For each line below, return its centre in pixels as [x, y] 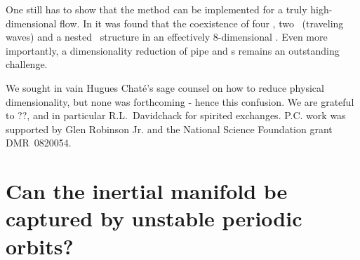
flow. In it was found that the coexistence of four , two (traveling [202, 23]
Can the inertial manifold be [147, 191]
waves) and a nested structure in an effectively [108, 37]
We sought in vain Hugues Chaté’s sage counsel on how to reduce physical [165, 87]
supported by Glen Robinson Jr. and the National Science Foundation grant [169, 129]
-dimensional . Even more [273, 37]
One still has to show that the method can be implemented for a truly [156, 9]
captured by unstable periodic [154, 218]
